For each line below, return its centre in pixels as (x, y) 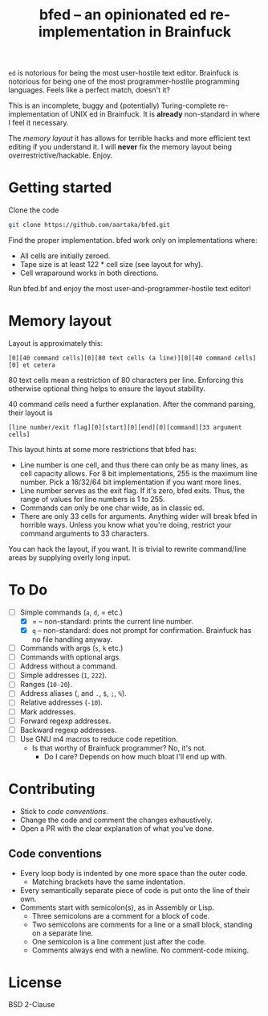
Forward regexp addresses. (65, 721)
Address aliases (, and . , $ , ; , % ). (73, 693)
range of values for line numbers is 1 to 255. (92, 499)
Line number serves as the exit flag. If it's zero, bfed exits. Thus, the (132, 490)
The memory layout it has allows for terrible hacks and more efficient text (130, 138)
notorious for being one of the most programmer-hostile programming (124, 81)
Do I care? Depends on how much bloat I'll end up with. (135, 756)
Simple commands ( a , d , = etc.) (71, 612)
